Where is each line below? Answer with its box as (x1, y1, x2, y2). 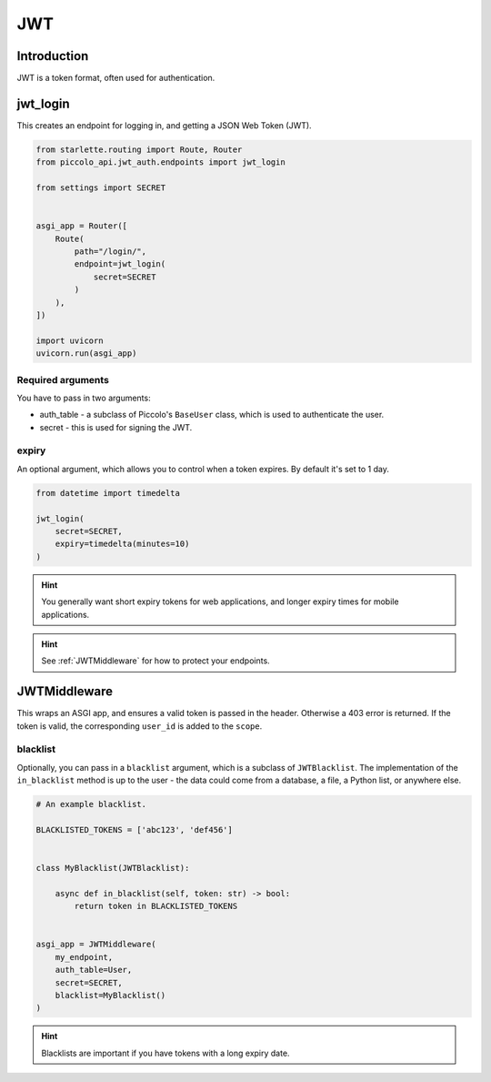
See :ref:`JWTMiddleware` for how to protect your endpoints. (41, 655, 270, 666)
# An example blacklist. (35, 799, 147, 810)
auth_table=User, (55, 965, 133, 976)
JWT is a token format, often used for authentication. (16, 73, 215, 84)
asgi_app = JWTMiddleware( (35, 939, 156, 950)
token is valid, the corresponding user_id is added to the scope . (16, 720, 263, 732)
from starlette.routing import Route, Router (35, 144, 243, 155)
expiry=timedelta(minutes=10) (55, 539, 190, 550)
